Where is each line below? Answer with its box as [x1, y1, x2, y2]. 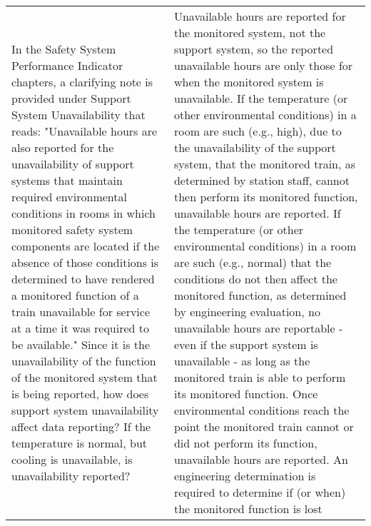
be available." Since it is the [11, 336, 151, 353]
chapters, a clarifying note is [11, 74, 153, 90]
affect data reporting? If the [11, 418, 151, 435]
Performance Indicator [11, 57, 123, 74]
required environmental [11, 188, 127, 205]
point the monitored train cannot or [173, 418, 354, 435]
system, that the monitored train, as [173, 156, 356, 172]
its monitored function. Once [173, 385, 318, 402]
